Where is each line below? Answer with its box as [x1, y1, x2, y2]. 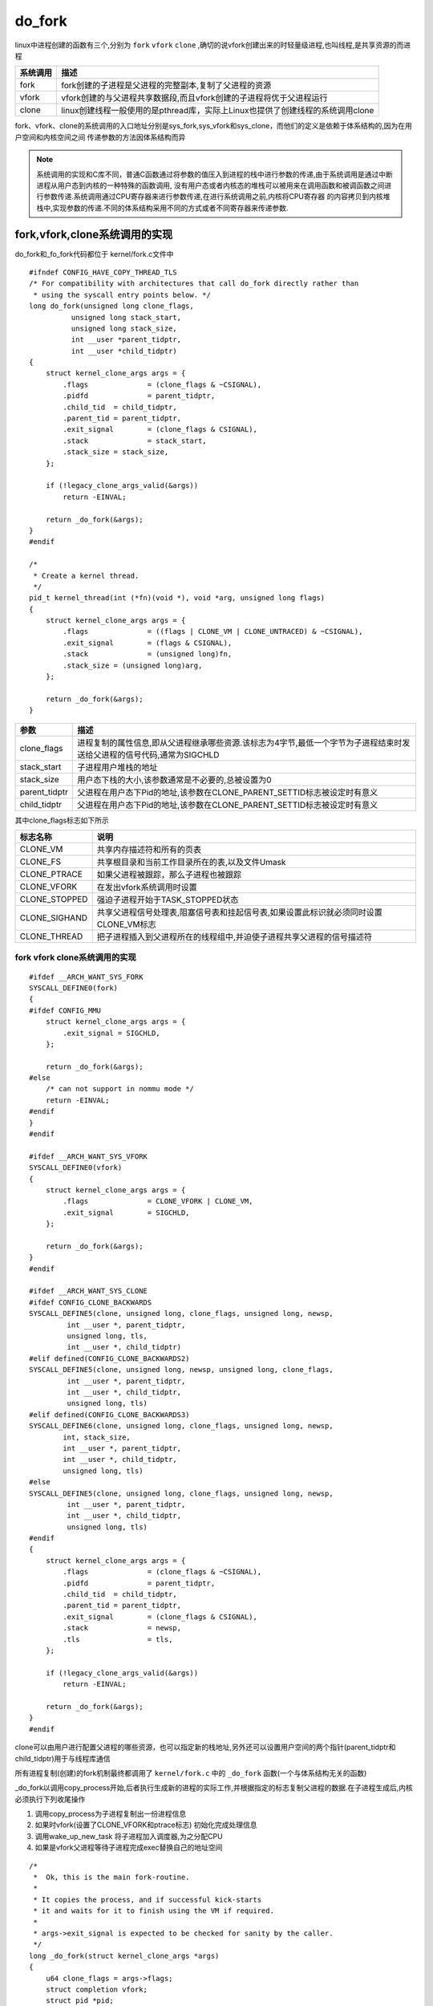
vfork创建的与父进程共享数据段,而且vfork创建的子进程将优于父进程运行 [61, 92, 328, 104]
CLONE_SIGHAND [19, 912, 88, 923]
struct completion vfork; [45, 1984, 148, 1994]
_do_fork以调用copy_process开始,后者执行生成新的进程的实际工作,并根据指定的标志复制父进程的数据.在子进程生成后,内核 [14, 1783, 413, 1793]
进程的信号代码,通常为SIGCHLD [101, 749, 220, 760]
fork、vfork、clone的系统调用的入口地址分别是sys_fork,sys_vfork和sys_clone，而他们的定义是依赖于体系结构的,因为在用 [14, 121, 412, 131]
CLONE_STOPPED [19, 893, 88, 904]
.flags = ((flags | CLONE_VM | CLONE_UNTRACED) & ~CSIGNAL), [63, 627, 363, 636]
